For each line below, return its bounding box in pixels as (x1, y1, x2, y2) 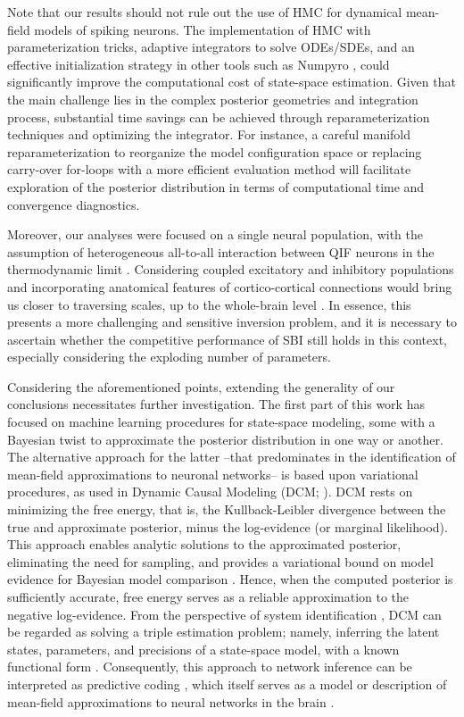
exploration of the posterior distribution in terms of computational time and (7, 177, 425, 196)
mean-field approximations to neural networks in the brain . (7, 692, 335, 711)
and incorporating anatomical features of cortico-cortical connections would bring (7, 277, 452, 296)
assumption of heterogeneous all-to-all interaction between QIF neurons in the (7, 242, 435, 261)
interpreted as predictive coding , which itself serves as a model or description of (7, 674, 447, 693)
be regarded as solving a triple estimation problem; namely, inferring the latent (7, 622, 440, 641)
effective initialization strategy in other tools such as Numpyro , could (7, 54, 390, 73)
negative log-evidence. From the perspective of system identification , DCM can (7, 604, 442, 623)
